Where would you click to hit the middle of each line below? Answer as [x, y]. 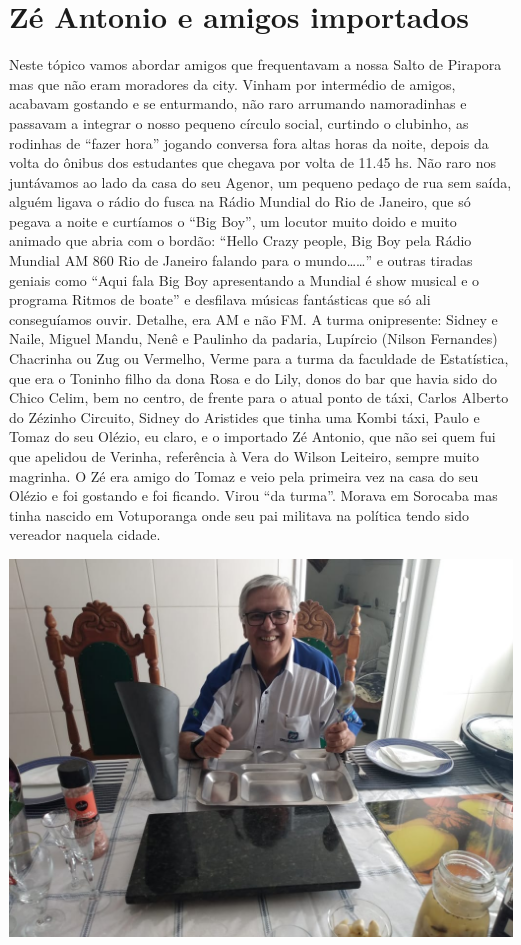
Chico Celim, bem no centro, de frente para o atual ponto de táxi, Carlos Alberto [259, 397]
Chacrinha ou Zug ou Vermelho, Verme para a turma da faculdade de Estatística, [259, 358]
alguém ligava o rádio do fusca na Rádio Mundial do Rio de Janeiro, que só [240, 201]
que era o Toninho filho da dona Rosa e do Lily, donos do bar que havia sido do [253, 377]
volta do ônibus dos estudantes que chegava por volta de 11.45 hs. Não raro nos [253, 162]
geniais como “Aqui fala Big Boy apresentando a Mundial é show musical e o [244, 279]
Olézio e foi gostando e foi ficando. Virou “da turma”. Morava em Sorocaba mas [253, 495]
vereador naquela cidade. [85, 534]
